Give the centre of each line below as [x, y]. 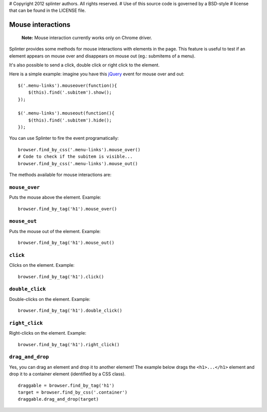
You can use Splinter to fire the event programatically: [64, 138]
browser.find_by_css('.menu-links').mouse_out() [78, 163]
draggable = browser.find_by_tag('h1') [66, 385]
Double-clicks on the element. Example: [50, 299]
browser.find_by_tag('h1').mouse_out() [66, 243]
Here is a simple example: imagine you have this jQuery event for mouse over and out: [97, 74]
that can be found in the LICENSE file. [47, 10]
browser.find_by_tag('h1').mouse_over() [67, 209]
